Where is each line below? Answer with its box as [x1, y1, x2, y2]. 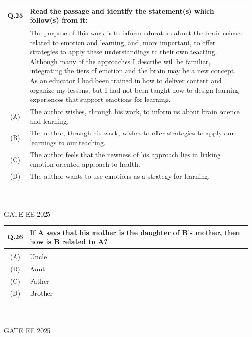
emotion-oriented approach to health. [30, 159, 140, 169]
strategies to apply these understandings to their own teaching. [30, 47, 217, 57]
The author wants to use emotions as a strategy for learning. [30, 171, 210, 181]
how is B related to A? [30, 236, 108, 247]
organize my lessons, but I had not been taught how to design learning [30, 84, 239, 95]
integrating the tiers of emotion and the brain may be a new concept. [30, 66, 236, 76]
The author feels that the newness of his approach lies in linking [30, 149, 220, 159]
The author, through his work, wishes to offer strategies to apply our [30, 128, 235, 138]
